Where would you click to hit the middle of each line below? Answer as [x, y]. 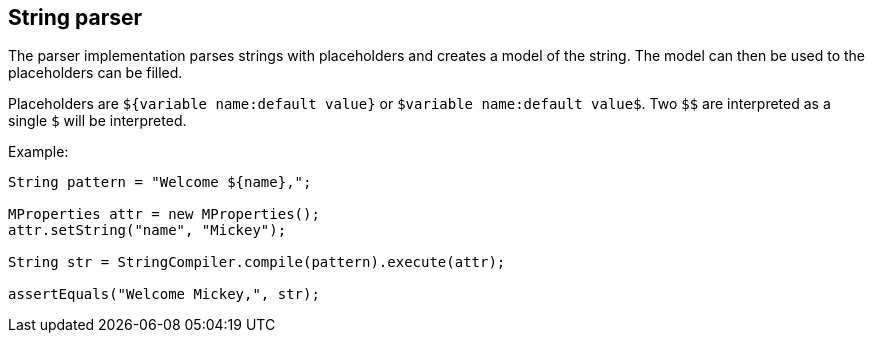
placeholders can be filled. [95, 73]
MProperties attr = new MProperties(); [164, 214]
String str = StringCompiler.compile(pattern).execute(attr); [257, 262]
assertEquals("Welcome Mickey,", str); [164, 294]
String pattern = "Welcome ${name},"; [160, 182]
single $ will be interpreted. [97, 121]
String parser [75, 17]
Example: [38, 152]
